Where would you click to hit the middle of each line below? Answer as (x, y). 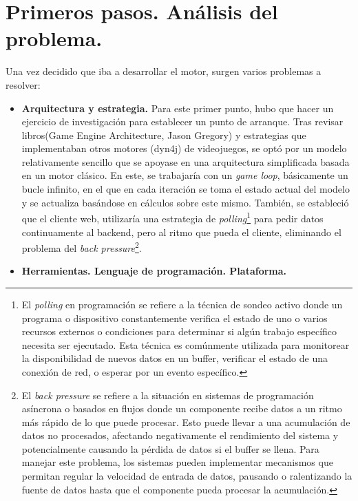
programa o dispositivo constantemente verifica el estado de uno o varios (175, 318)
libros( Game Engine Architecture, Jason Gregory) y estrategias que (164, 135)
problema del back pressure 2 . (82, 247)
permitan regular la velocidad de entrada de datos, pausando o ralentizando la (187, 476)
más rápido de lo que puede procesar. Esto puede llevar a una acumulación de (186, 422)
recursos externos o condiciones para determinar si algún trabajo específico (179, 331)
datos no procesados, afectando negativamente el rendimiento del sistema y (180, 435)
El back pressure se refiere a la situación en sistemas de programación (168, 395)
